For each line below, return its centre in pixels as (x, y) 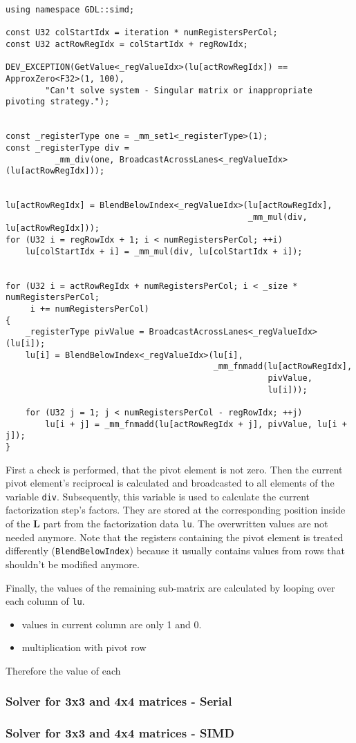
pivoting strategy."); (58, 102)
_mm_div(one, (85, 159)
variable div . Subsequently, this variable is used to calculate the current (158, 496)
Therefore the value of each (63, 670)
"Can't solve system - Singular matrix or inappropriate (179, 90)
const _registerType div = (67, 148)
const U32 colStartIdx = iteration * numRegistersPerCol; (142, 33)
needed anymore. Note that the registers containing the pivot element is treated (175, 537)
